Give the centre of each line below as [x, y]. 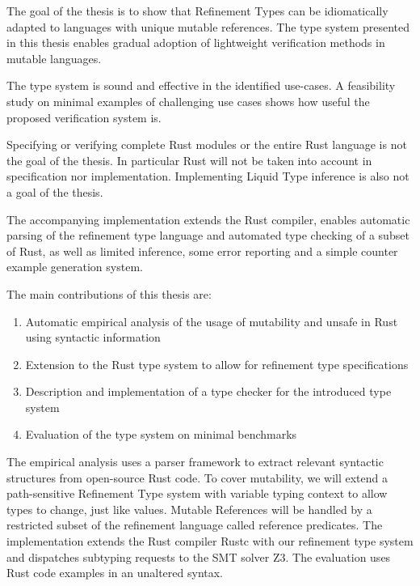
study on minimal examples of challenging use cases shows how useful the [188, 101]
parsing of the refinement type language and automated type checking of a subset [208, 235]
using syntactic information [93, 337]
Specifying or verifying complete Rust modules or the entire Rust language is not [207, 144]
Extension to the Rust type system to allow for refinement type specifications [217, 364]
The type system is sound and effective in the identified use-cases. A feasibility [201, 85]
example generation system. [75, 267]
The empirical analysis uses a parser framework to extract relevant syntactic [195, 462]
